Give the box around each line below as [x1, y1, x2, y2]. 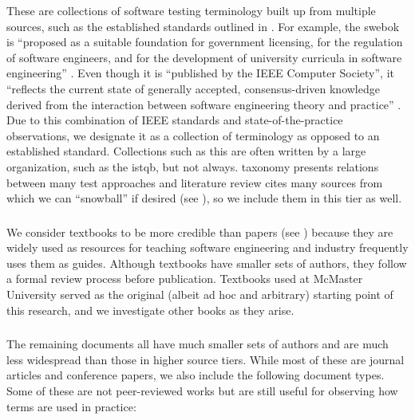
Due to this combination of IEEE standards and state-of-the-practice [6, 112, 343, 128]
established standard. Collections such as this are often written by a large [6, 143, 366, 159]
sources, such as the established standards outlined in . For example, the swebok [6, 18, 400, 34]
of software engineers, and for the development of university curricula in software [6, 49, 402, 65]
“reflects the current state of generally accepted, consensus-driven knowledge [6, 80, 380, 96]
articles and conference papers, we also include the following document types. [6, 367, 385, 383]
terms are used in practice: [6, 398, 136, 414]
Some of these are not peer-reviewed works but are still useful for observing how [6, 382, 398, 398]
